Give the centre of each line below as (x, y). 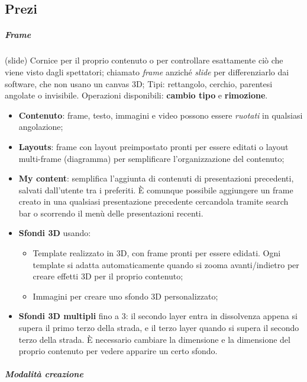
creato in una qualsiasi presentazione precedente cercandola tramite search (153, 201)
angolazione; (41, 127)
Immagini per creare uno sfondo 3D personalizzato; (125, 296)
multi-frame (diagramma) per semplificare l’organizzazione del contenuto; (151, 158)
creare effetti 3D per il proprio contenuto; (108, 276)
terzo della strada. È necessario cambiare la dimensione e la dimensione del (154, 339)
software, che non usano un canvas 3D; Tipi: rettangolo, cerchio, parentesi (139, 83)
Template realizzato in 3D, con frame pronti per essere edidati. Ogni (157, 253)
